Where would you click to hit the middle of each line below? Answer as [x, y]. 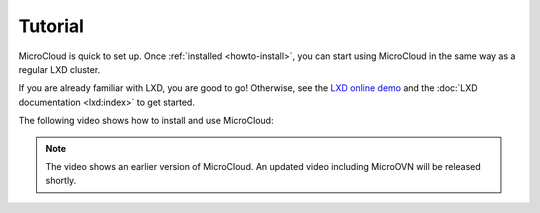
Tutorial [51, 26]
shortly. [61, 181]
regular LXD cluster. [59, 69]
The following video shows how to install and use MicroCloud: [146, 121]
